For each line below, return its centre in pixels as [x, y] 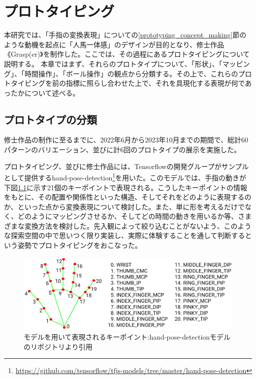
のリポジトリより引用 [58, 346]
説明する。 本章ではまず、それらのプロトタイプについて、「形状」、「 [113, 63]
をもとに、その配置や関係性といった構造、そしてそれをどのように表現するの [128, 197]
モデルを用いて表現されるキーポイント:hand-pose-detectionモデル [127, 337]
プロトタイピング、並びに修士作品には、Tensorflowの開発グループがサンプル [127, 166]
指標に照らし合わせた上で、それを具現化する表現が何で [155, 83]
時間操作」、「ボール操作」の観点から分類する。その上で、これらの [131, 73]
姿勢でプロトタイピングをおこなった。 [80, 245]
